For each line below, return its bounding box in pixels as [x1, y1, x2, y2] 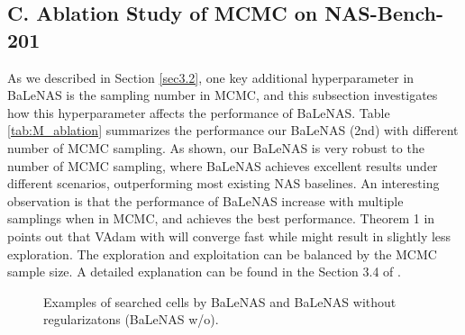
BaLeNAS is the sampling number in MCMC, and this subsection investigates [7, 86, 438, 104]
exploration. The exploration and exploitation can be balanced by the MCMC [7, 244, 437, 263]
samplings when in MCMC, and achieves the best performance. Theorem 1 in [7, 209, 435, 228]
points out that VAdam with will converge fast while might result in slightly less [7, 226, 451, 245]
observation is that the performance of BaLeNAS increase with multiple [7, 191, 404, 210]
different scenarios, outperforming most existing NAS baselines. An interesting [7, 174, 440, 193]
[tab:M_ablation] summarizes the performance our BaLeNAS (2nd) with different [7, 121, 459, 140]
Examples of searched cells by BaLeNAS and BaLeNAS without [43, 292, 397, 311]
